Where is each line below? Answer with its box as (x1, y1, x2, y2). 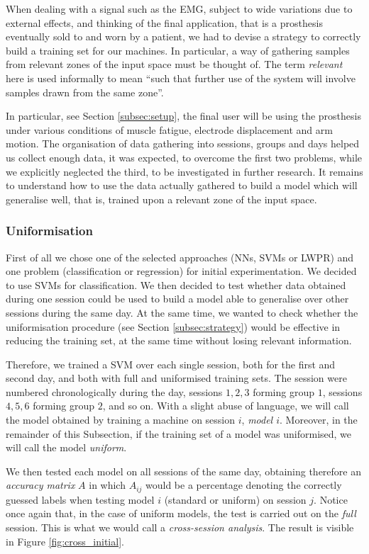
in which (89, 477, 126, 492)
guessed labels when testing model (6, 492, 155, 507)
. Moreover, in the (280, 412, 358, 427)
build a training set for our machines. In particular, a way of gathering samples (6, 43, 350, 57)
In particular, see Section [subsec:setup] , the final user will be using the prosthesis (6, 108, 361, 123)
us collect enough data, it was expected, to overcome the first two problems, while (6, 149, 363, 164)
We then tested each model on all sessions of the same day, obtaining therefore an (6, 463, 362, 478)
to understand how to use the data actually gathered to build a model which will (6, 178, 358, 193)
